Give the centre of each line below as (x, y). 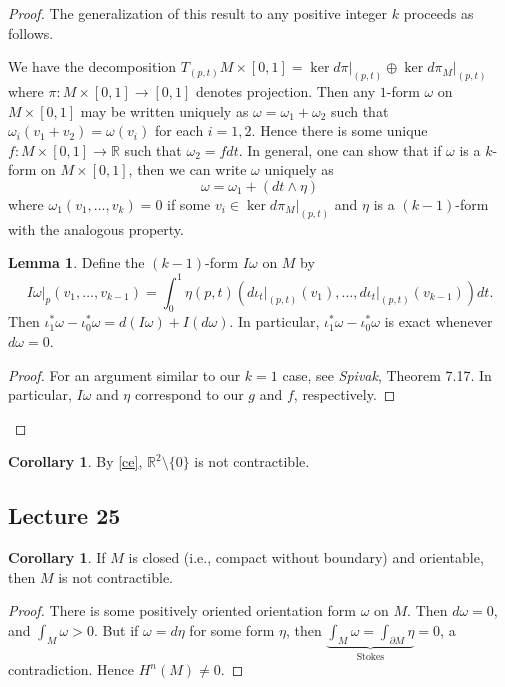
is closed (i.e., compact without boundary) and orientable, (306, 557)
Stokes (370, 656)
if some (189, 204)
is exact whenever (438, 321)
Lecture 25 (64, 515)
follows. (31, 32)
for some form (232, 629)
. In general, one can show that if (340, 149)
